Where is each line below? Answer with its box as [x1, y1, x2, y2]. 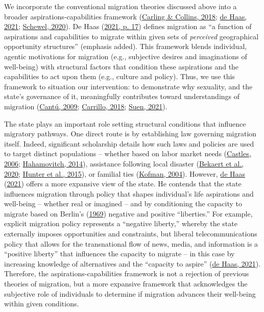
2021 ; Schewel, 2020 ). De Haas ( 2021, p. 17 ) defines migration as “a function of [4, 21, 252, 32]
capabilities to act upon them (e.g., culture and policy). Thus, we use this [4, 71, 235, 82]
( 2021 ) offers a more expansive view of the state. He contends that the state [4, 178, 242, 189]
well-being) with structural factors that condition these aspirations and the [4, 61, 239, 71]
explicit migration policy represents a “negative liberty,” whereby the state [4, 218, 237, 229]
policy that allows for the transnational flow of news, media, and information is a [4, 238, 258, 249]
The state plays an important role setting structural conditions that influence [4, 118, 246, 129]
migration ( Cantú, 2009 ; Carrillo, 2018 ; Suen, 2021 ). [4, 101, 167, 111]
